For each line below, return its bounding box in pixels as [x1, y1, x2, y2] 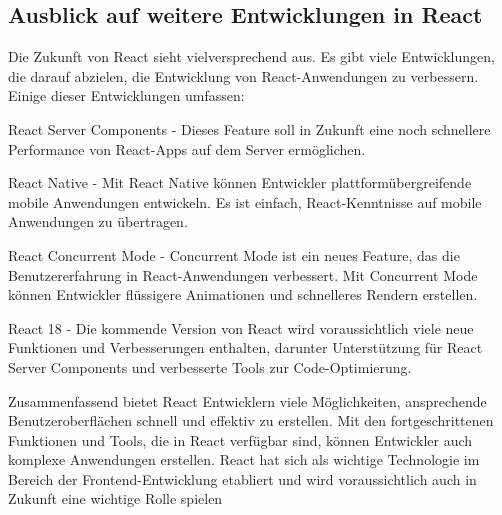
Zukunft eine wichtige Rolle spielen [8, 488, 223, 509]
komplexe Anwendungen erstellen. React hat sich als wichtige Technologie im [8, 449, 480, 470]
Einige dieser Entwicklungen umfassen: [8, 85, 245, 106]
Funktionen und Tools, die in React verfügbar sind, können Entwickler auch [8, 429, 473, 450]
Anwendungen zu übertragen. [8, 211, 188, 232]
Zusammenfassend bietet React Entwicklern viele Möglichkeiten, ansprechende [8, 390, 487, 411]
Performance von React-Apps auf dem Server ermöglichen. [8, 138, 366, 159]
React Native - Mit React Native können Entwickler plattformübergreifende [8, 172, 472, 193]
